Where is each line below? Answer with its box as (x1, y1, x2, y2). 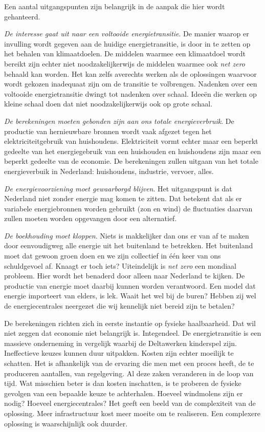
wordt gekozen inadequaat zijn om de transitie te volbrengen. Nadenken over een (4, 78, 257, 89)
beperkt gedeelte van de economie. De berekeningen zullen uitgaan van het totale (4, 156, 258, 166)
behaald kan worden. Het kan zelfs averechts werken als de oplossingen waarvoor (4, 68, 257, 79)
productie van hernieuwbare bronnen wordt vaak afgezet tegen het (4, 125, 212, 136)
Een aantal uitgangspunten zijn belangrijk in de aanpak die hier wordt (4, 1, 225, 11)
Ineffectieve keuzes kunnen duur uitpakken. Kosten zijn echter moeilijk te (4, 348, 234, 358)
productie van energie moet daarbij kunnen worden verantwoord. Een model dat (4, 280, 256, 291)
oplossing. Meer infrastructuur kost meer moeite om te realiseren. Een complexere (4, 407, 260, 418)
